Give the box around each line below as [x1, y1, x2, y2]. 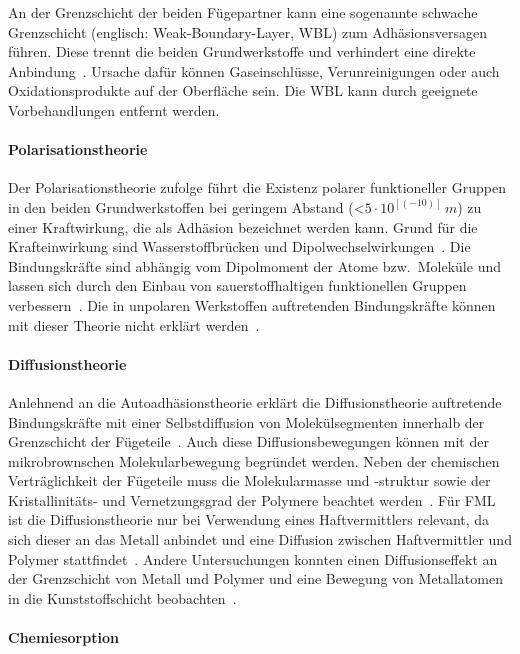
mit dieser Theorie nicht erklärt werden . [8, 314, 260, 335]
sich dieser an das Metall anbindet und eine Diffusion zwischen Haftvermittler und [8, 529, 512, 550]
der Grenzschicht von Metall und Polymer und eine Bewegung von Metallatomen [8, 568, 503, 589]
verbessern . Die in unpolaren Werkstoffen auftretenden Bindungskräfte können [8, 294, 496, 315]
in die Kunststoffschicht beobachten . [8, 587, 237, 608]
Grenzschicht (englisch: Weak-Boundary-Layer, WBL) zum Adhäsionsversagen [8, 21, 487, 42]
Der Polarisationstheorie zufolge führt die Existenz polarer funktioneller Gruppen [8, 177, 506, 198]
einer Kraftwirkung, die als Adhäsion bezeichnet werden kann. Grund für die [8, 216, 478, 237]
